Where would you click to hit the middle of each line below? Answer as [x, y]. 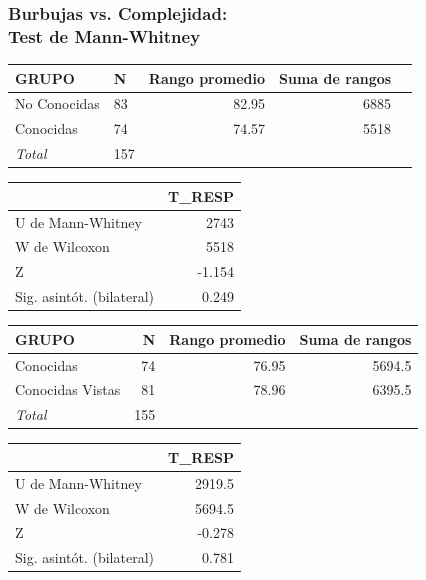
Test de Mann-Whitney [104, 35]
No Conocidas [57, 103]
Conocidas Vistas [68, 389]
